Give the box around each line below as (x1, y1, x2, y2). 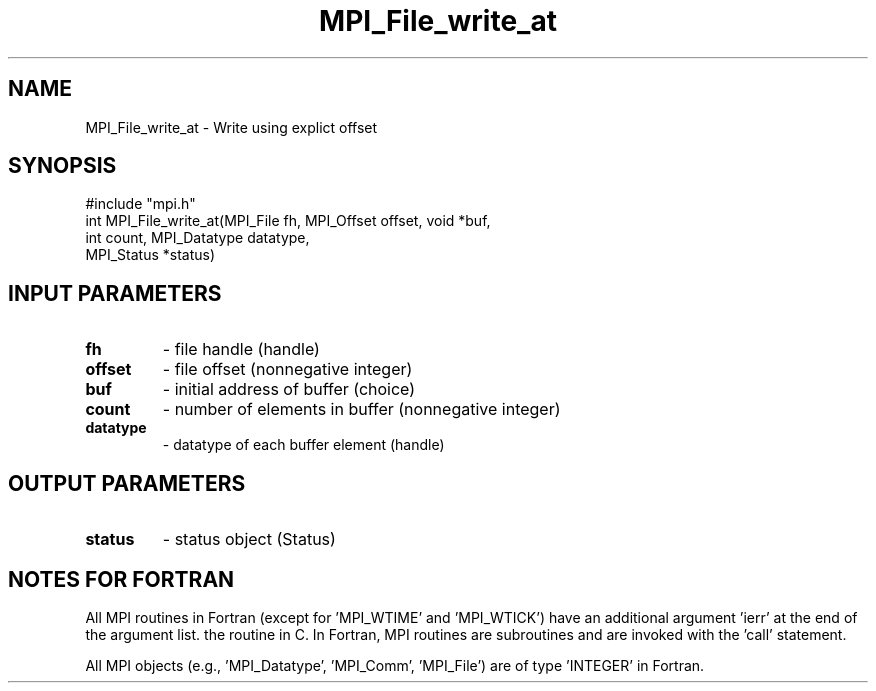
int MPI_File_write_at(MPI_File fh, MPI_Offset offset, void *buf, (85, 212, 491, 230)
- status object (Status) (162, 529, 336, 550)
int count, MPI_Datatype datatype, (85, 229, 310, 247)
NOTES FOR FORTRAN (8, 566, 235, 592)
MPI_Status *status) (85, 246, 216, 264)
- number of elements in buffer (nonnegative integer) (162, 399, 561, 420)
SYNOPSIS (8, 153, 117, 179)
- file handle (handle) (162, 339, 320, 360)
